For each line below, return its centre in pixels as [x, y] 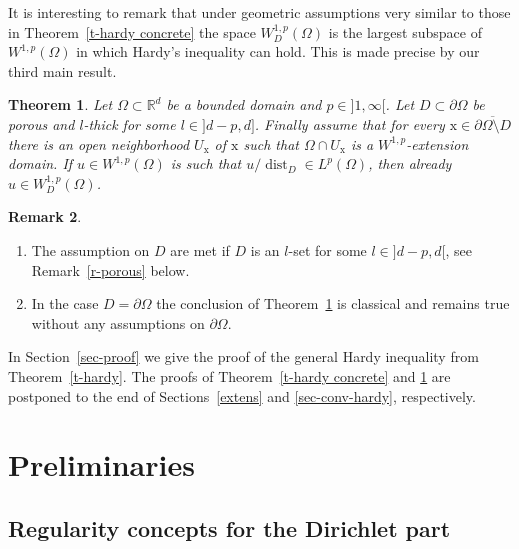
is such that [206, 163]
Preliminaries [101, 464]
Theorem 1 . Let [60, 104]
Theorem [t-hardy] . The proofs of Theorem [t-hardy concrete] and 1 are [229, 375]
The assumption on [90, 249]
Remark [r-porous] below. [110, 269]
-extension [437, 143]
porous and [41, 123]
